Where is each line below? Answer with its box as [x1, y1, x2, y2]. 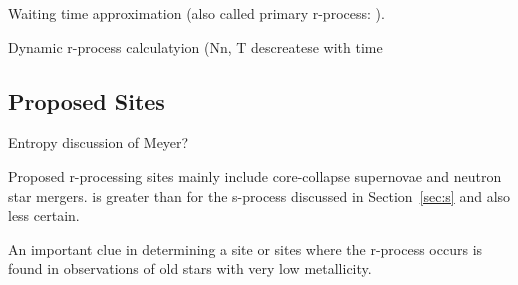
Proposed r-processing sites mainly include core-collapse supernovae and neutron [8, 165, 502, 186]
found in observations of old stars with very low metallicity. [8, 258, 372, 279]
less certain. [8, 205, 80, 226]
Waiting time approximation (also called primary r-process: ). [8, 3, 385, 23]
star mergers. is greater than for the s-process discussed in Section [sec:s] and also [8, 185, 511, 206]
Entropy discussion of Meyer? [8, 132, 189, 153]
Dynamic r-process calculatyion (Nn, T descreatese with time [8, 36, 383, 57]
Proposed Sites [8, 85, 165, 116]
